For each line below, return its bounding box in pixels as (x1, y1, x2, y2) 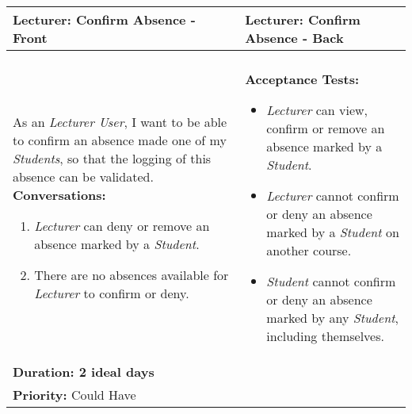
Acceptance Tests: (245, 70, 360, 88)
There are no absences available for (34, 266, 229, 284)
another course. (266, 241, 352, 259)
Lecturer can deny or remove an (34, 217, 210, 235)
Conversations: (13, 186, 106, 204)
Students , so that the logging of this (13, 149, 212, 167)
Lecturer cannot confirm (266, 186, 399, 205)
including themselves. (266, 327, 384, 345)
